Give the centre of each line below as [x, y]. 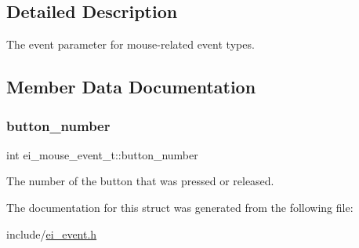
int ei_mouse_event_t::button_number [102, 154]
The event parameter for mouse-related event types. [131, 44]
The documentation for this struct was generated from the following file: [180, 207]
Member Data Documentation [131, 87]
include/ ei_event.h [52, 233]
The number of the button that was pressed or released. [140, 181]
